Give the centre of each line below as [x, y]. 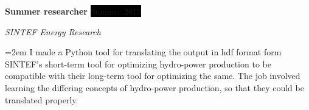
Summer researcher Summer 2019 [73, 11]
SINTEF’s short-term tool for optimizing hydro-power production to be [138, 64]
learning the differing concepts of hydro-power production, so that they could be [154, 87]
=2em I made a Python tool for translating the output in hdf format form [143, 52]
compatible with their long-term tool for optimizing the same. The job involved [153, 76]
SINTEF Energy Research [53, 31]
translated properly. [42, 99]
